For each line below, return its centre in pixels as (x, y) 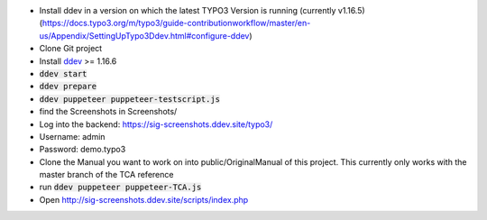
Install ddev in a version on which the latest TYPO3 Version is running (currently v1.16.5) (202, 10)
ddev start (63, 73)
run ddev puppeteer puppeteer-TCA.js (120, 187)
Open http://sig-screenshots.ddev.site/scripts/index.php (144, 199)
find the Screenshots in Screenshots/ (108, 112)
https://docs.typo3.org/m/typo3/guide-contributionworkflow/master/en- (176, 23)
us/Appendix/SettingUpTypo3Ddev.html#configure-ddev (144, 35)
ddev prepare (68, 87)
